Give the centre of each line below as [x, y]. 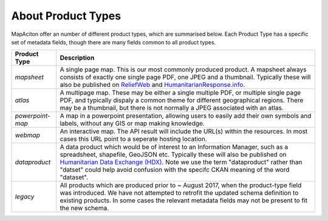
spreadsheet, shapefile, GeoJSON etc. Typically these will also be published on [173, 155]
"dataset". [74, 177]
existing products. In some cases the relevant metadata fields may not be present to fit [184, 200]
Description [77, 58]
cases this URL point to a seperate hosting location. [134, 139]
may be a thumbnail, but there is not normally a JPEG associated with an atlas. [172, 108]
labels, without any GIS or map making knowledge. [132, 123]
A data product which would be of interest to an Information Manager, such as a [174, 147]
